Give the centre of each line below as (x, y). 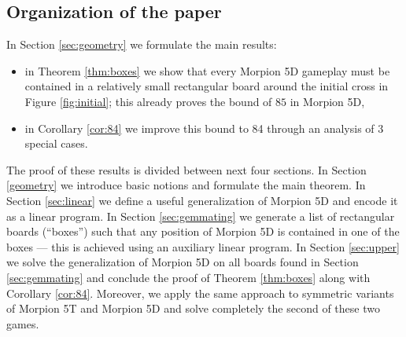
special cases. (56, 143)
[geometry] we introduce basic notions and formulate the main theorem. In (186, 185)
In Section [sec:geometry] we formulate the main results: (142, 44)
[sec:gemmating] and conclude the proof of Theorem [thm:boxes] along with (188, 277)
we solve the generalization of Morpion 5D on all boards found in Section (183, 262)
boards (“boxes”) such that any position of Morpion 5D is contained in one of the (203, 231)
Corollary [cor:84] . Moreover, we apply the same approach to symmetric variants (200, 293)
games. (23, 323)
